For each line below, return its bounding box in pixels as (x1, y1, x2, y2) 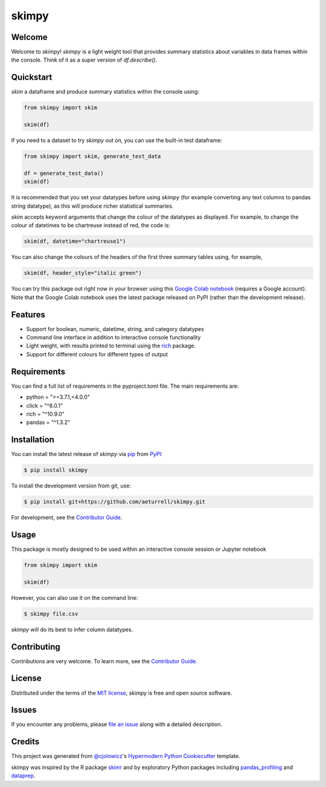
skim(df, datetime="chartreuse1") (24, 238, 126, 245)
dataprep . (11, 772, 36, 779)
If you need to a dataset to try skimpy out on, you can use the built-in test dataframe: (11, 137, 223, 144)
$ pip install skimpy (24, 467, 88, 474)
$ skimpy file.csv (24, 610, 78, 617)
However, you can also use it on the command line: (11, 594, 138, 601)
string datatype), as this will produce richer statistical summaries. (11, 202, 174, 210)
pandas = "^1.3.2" (26, 419, 71, 426)
